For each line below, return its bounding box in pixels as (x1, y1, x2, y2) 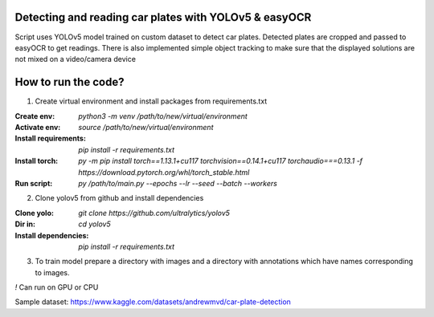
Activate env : (14, 122, 61, 132)
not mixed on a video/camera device (14, 55, 137, 64)
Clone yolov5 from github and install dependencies (35, 193, 204, 203)
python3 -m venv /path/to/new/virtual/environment (78, 111, 248, 120)
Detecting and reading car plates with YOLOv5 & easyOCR (14, 10, 312, 24)
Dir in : (14, 219, 36, 229)
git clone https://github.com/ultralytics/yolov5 (78, 208, 231, 217)
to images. (35, 267, 70, 277)
